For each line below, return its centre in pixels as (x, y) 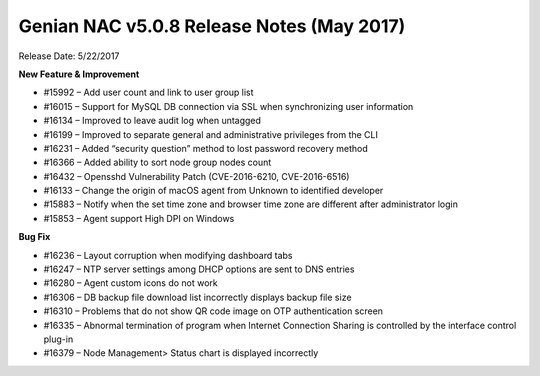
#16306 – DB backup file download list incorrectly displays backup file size (197, 297)
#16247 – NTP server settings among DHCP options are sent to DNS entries (199, 269)
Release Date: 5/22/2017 (69, 56)
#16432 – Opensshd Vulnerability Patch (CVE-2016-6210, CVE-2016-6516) (196, 176)
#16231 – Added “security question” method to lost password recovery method (206, 148)
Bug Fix (34, 237)
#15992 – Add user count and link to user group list (148, 92)
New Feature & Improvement (79, 74)
